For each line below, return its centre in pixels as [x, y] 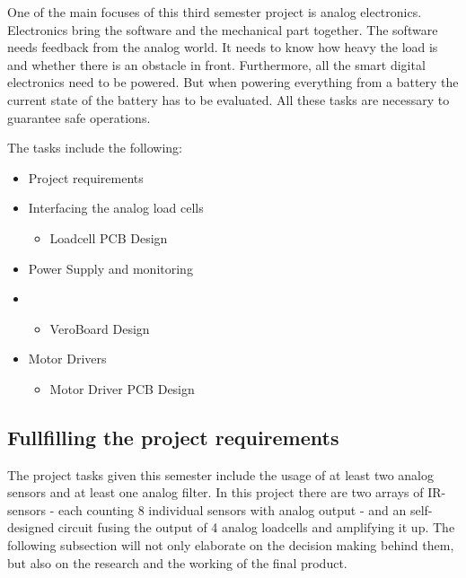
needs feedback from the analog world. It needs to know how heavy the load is [223, 47]
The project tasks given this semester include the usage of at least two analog [220, 474]
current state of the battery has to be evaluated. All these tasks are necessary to [229, 99]
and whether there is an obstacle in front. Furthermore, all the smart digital [216, 64]
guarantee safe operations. [79, 117]
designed [31, 527]
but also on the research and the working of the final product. [177, 562]
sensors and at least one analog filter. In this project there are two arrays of [215, 492]
